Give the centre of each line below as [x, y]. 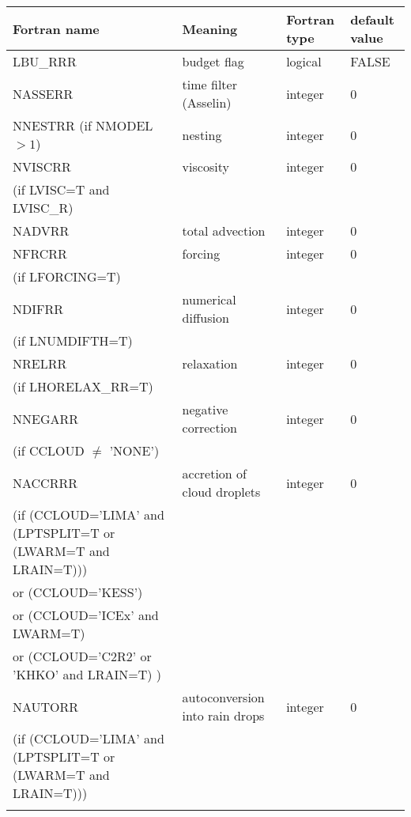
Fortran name [56, 28]
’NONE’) [134, 450]
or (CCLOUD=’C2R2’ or [82, 656]
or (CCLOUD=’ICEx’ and [86, 615]
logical [304, 61]
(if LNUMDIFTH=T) [73, 340]
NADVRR [41, 231]
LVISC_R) [43, 208]
